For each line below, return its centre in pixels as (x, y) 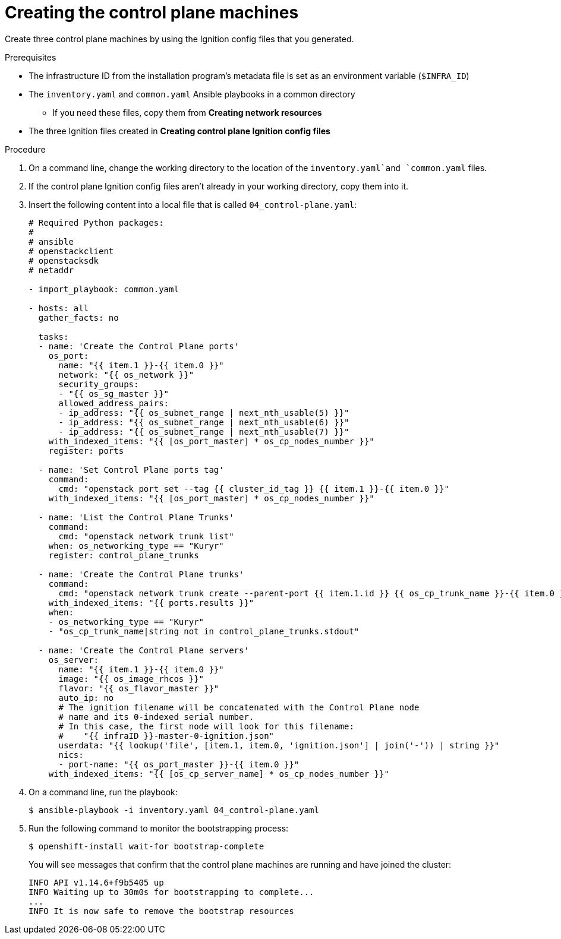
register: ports (86, 450)
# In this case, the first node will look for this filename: (206, 726)
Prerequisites (31, 57)
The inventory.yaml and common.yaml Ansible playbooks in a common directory (192, 94)
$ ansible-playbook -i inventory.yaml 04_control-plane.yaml (174, 810)
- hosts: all (59, 308)
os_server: (74, 660)
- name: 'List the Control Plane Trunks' (136, 517)
